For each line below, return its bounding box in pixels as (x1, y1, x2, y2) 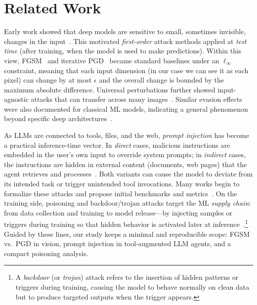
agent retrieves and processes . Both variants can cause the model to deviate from (4, 169, 253, 179)
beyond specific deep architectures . (4, 113, 113, 124)
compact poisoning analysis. (4, 248, 88, 258)
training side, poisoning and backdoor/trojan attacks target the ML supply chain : (4, 198, 251, 208)
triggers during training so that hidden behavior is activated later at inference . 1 (4, 218, 248, 229)
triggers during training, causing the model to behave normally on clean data (15, 282, 250, 292)
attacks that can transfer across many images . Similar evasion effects (31, 94, 242, 104)
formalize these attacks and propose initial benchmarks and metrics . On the (4, 188, 237, 198)
